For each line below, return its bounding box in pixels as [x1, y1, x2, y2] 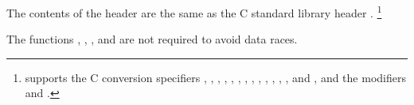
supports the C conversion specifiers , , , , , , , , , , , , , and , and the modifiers [25, 69, 406, 85]
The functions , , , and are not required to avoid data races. [6, 31, 298, 47]
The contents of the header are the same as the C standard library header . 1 [6, 2, 382, 21]
